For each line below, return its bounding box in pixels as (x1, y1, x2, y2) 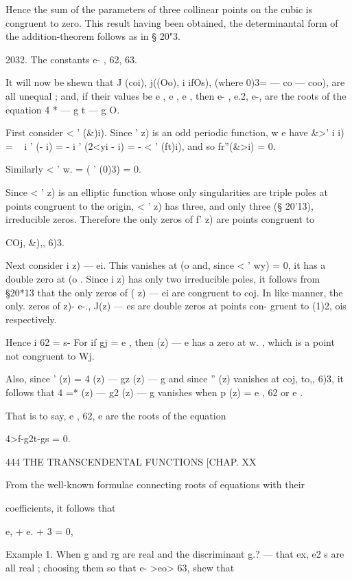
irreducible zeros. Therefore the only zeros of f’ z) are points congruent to (5, 212, 315, 226)
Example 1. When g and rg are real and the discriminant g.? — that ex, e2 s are (5, 547, 344, 561)
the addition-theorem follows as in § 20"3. (5, 29, 180, 43)
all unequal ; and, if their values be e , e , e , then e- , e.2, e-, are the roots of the (5, 88, 347, 102)
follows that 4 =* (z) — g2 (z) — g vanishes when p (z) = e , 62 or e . (5, 385, 303, 400)
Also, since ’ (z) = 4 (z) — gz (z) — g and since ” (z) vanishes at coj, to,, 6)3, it (5, 371, 344, 386)
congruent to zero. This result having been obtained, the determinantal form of (5, 15, 338, 30)
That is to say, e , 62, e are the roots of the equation (5, 408, 226, 422)
